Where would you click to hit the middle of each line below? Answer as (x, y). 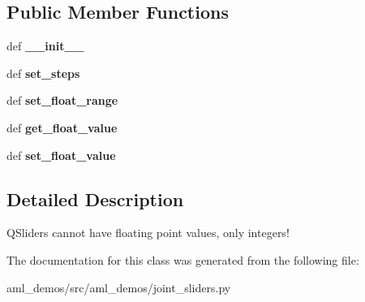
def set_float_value (61, 155)
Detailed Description (95, 198)
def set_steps (43, 73)
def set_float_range (62, 100)
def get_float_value (62, 127)
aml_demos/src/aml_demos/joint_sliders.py (119, 287)
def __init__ (45, 46)
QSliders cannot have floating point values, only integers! (148, 233)
